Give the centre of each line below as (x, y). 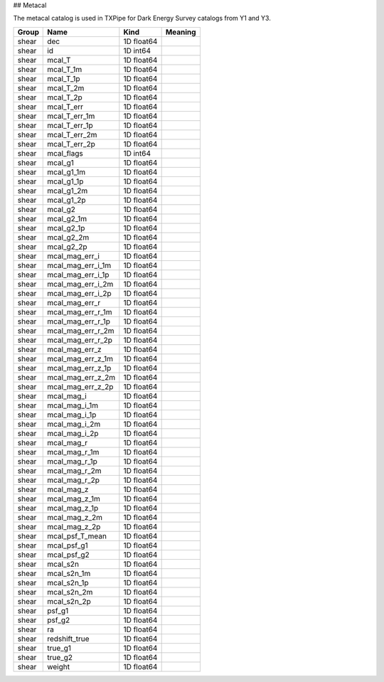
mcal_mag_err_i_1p (78, 275)
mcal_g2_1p (66, 228)
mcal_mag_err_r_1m (80, 311)
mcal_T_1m (65, 69)
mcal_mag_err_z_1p (79, 368)
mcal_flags (65, 153)
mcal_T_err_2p (71, 144)
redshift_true (68, 639)
